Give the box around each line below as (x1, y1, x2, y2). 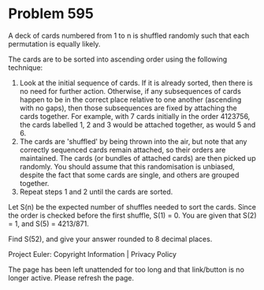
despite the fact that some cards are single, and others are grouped (19, 170, 240, 180)
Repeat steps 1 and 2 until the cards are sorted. (19, 187, 173, 196)
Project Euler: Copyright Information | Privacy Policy (8, 249, 177, 258)
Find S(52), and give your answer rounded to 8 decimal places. (8, 234, 213, 244)
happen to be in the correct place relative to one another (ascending (19, 95, 242, 104)
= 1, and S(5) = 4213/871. (8, 218, 89, 229)
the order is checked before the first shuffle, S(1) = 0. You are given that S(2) (8, 210, 257, 220)
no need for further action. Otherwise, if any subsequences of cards (19, 86, 242, 95)
